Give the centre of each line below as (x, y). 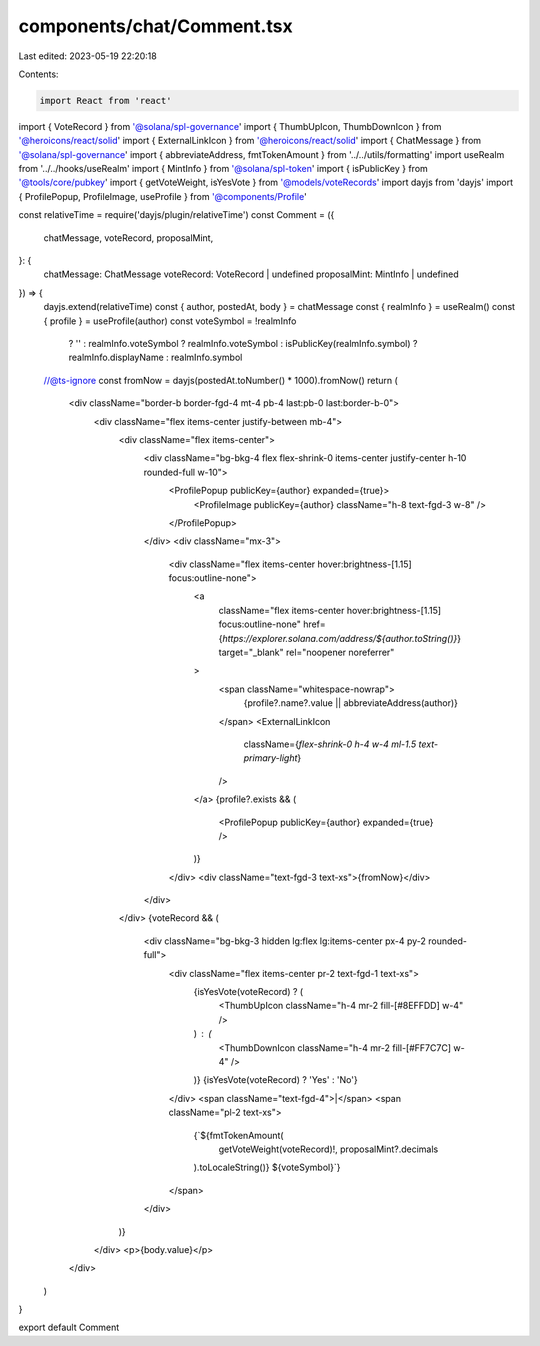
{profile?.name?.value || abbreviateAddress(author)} (351, 703)
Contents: (38, 74)
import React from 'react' (105, 100)
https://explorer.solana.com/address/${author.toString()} (339, 638)
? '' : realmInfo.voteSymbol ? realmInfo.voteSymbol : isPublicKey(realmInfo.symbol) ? (243, 343)
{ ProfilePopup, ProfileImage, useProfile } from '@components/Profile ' (162, 196)
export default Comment (69, 1327)
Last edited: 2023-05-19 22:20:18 (87, 56)
